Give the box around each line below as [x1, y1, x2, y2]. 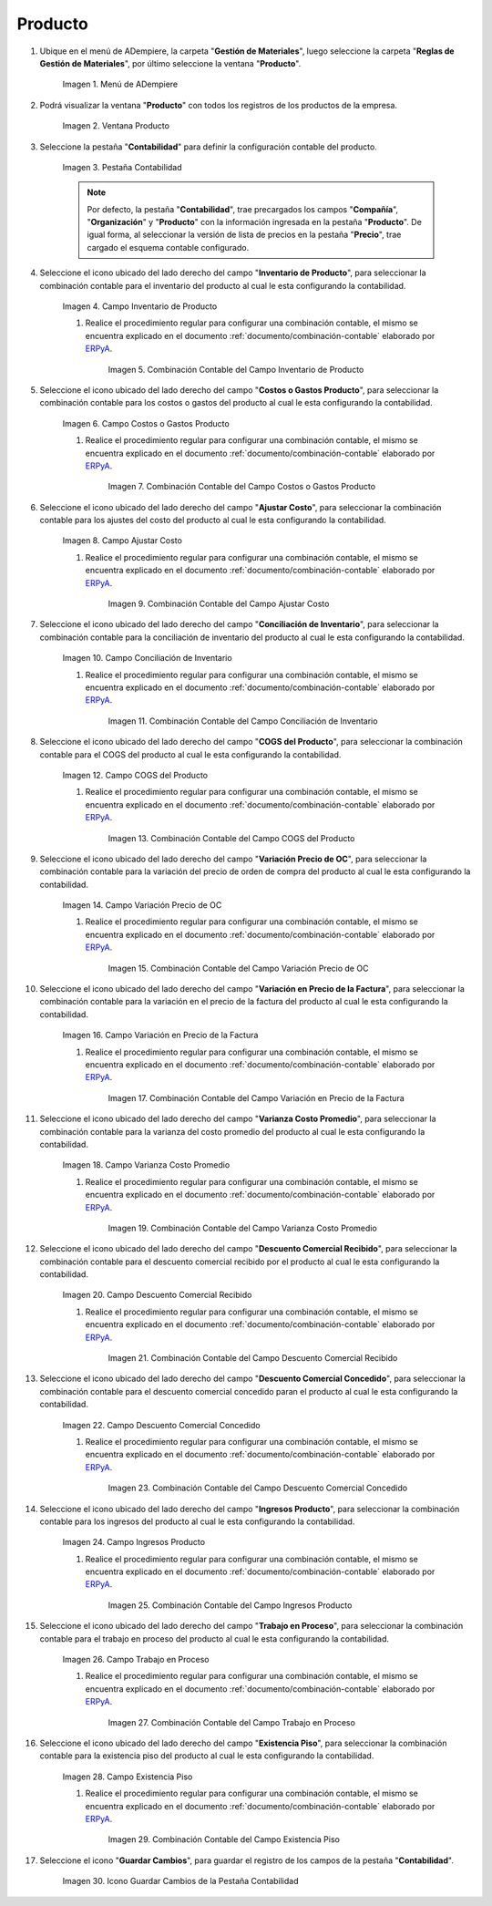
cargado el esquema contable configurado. [87, 242, 250, 252]
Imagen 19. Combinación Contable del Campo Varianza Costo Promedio [108, 1222, 377, 1233]
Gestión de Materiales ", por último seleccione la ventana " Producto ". [39, 57, 302, 68]
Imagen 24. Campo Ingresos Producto [62, 1537, 205, 1548]
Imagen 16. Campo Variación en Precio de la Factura [62, 1030, 259, 1041]
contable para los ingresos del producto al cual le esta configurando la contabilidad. [39, 1516, 355, 1527]
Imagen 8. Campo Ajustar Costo [62, 535, 182, 546]
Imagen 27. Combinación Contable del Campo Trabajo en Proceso [108, 1716, 355, 1727]
